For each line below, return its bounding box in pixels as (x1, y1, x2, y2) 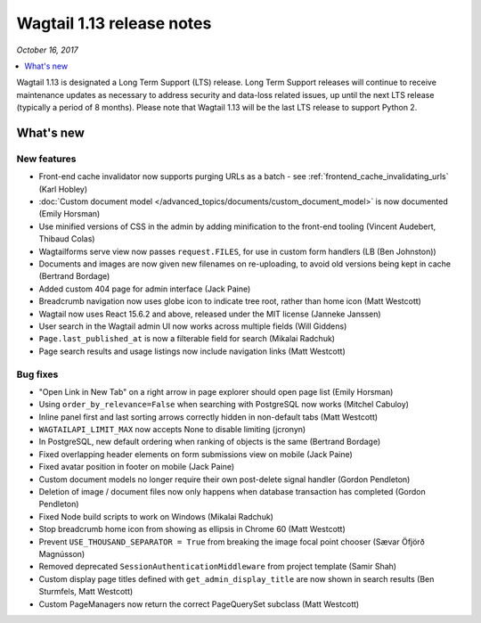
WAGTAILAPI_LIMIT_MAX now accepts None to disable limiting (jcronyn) (38, 424, 306, 435)
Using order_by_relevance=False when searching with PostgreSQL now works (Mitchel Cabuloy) (38, 399, 410, 410)
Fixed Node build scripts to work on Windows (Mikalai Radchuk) (38, 511, 273, 521)
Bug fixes (16, 368, 59, 381)
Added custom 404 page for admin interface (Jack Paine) (38, 283, 251, 294)
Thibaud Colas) (38, 234, 95, 244)
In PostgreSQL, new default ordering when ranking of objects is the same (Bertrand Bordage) (38, 437, 381, 447)
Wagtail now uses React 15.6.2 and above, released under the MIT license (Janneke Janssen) (38, 308, 382, 319)
